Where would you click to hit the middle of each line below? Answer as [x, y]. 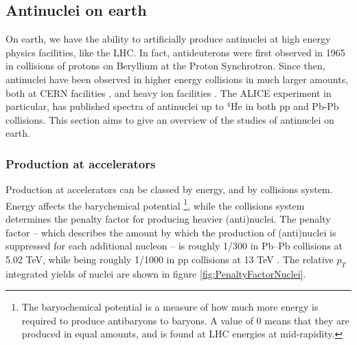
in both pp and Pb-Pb [292, 106]
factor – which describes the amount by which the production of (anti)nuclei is [171, 232]
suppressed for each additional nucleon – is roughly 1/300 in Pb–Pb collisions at [174, 246]
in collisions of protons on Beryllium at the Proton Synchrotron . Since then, [165, 66]
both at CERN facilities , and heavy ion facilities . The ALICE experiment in [169, 92]
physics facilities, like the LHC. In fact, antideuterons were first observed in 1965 [175, 52]
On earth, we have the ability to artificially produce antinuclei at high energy [168, 39]
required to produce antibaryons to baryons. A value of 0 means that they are [185, 320]
